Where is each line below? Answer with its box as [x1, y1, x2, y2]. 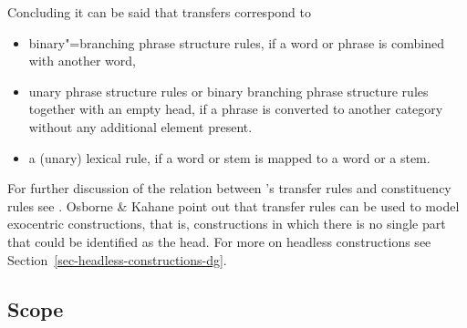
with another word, [28, 51, 136, 70]
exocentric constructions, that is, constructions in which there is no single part [7, 214, 446, 233]
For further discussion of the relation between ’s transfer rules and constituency [7, 179, 451, 198]
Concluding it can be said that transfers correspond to [7, 3, 311, 21]
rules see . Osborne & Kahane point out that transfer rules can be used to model [7, 196, 460, 215]
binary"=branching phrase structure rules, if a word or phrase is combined [28, 33, 444, 52]
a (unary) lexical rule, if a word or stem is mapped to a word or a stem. [28, 148, 431, 167]
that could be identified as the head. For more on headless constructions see [7, 231, 431, 251]
